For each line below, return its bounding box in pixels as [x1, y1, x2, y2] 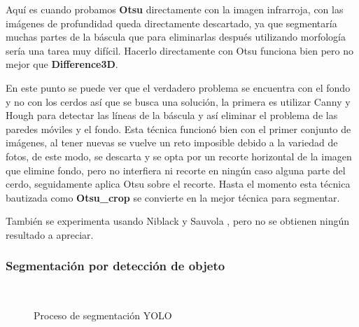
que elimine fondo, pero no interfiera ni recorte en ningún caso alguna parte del [6, 162, 346, 177]
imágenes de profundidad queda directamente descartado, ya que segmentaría [6, 15, 337, 30]
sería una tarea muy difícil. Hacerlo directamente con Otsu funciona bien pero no [6, 43, 353, 57]
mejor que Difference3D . [6, 57, 118, 71]
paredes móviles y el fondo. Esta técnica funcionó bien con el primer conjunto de [6, 121, 351, 136]
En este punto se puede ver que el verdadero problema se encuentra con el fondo [6, 80, 351, 95]
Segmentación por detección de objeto [6, 257, 225, 274]
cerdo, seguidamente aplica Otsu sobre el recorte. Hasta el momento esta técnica [6, 176, 351, 191]
